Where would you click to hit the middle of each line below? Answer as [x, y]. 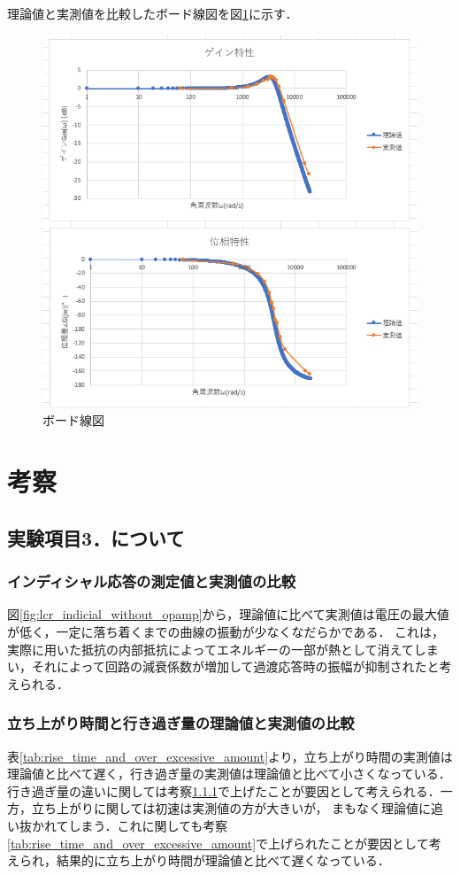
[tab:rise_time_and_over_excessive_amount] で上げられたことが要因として [218, 843]
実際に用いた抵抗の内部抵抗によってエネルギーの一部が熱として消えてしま [223, 649]
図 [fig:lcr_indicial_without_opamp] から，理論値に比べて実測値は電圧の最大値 [228, 614]
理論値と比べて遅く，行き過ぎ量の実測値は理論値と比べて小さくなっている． [229, 774]
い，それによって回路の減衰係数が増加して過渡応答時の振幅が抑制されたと [223, 666]
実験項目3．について [96, 537]
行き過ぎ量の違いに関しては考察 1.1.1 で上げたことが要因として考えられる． [224, 790]
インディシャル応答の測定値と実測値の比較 [152, 581]
